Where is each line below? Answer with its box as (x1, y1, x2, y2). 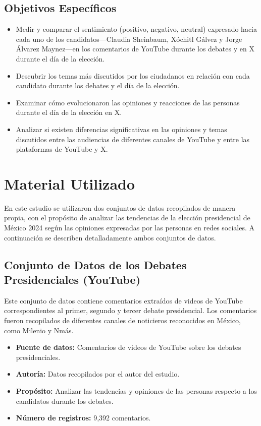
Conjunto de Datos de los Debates (4, 257, 187, 272)
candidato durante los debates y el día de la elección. (16, 80, 180, 91)
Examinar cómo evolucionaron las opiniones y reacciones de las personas (16, 97, 240, 107)
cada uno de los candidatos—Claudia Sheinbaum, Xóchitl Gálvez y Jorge (16, 33, 242, 44)
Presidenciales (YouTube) (4, 272, 141, 287)
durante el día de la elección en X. (16, 107, 122, 117)
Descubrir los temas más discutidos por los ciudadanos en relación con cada (16, 70, 250, 81)
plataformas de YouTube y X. (16, 144, 108, 154)
